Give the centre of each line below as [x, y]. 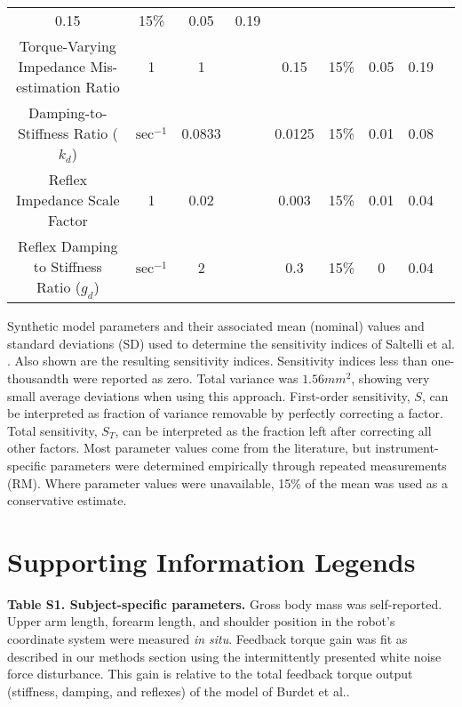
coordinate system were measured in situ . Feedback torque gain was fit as [207, 639]
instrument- [407, 448]
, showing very [390, 378]
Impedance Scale [68, 200]
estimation [48, 87]
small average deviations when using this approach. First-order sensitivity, [209, 395]
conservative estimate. [67, 500]
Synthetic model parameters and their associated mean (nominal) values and [216, 326]
